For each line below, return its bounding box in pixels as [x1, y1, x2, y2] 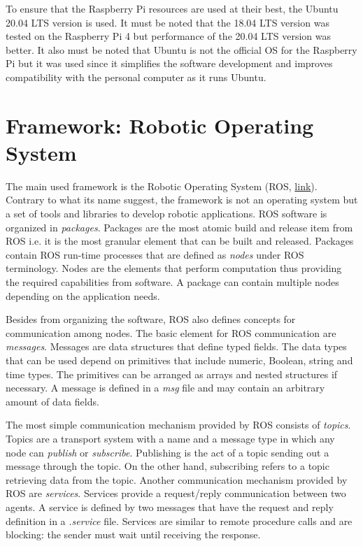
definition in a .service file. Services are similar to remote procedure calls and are [6, 513, 353, 528]
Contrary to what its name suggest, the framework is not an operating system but [6, 192, 358, 207]
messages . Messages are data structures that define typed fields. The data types [6, 339, 347, 354]
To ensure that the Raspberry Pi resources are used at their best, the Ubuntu [6, 1, 339, 15]
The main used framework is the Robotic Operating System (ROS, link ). [6, 178, 318, 193]
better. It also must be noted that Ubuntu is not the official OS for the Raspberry [6, 42, 357, 57]
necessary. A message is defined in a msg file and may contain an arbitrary [6, 380, 325, 395]
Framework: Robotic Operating [6, 110, 314, 139]
